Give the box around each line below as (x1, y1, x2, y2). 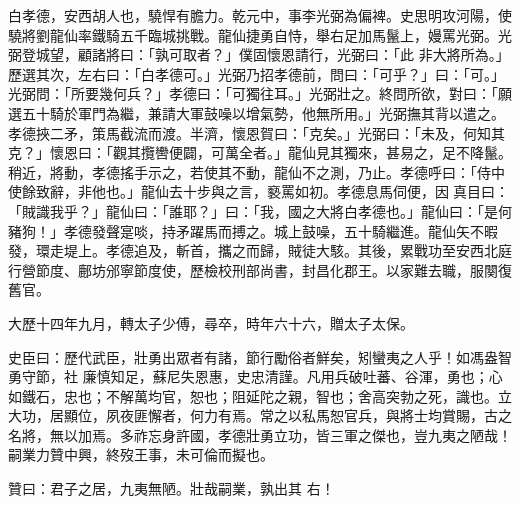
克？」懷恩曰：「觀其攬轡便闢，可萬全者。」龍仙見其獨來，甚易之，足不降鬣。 (8, 142, 512, 163)
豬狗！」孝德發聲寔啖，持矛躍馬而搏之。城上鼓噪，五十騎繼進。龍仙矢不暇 (8, 220, 498, 241)
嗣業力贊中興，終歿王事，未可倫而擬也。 (8, 444, 274, 465)
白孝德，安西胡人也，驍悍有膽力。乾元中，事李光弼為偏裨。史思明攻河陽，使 (8, 5, 512, 25)
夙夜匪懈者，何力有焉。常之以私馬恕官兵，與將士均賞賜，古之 (105, 405, 512, 426)
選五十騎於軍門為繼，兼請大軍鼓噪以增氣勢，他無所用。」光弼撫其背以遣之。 (8, 102, 505, 123)
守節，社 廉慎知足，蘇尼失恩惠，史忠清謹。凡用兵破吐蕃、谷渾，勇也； (21, 366, 489, 387)
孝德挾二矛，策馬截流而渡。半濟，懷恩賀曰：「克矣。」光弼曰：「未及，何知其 (8, 122, 505, 143)
